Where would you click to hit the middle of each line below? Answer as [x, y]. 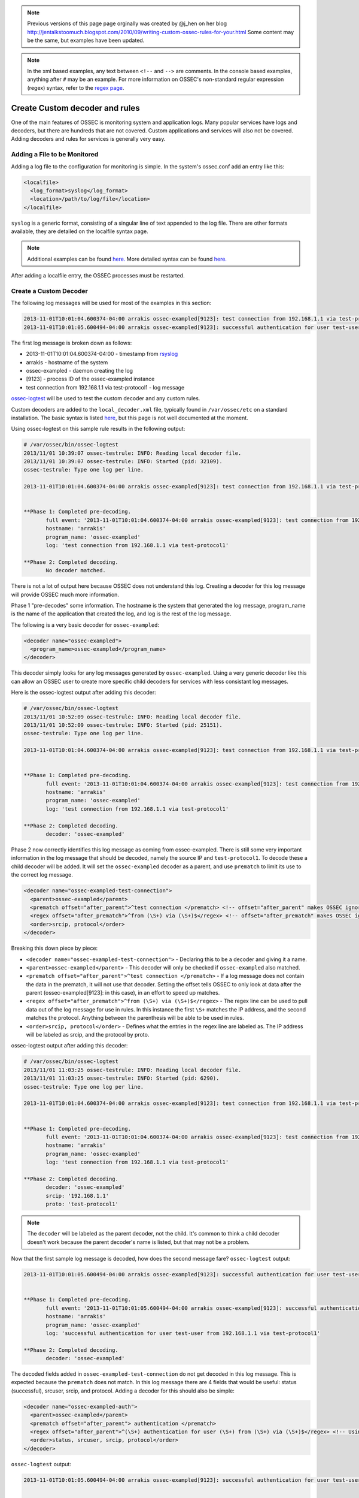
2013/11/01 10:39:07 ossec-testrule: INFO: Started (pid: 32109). [123, 462]
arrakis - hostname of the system [67, 362]
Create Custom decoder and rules [75, 108]
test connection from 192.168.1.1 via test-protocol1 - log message [105, 387]
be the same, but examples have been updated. [86, 40]
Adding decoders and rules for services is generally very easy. [88, 139]
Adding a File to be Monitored [55, 155]
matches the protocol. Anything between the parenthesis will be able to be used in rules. [135, 1018]
